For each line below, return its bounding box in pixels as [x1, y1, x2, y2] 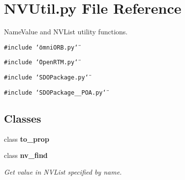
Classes [4, 110, 41, 126]
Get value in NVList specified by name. [4, 166, 122, 177]
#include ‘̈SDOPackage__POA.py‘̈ [4, 89, 106, 96]
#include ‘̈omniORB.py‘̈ [4, 44, 78, 51]
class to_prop [4, 133, 49, 144]
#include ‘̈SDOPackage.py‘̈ [4, 74, 89, 81]
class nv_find [4, 150, 48, 160]
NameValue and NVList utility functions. [4, 26, 128, 37]
